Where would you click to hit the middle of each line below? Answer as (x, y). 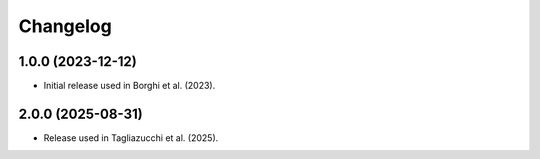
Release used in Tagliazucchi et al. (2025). (131, 137)
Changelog (65, 26)
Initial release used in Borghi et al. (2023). (129, 86)
